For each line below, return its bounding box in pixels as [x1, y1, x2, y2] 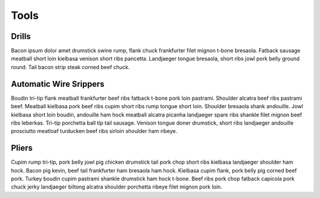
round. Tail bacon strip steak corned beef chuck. [11, 63, 130, 70]
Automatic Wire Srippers [11, 79, 105, 89]
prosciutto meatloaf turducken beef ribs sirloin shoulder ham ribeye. [11, 128, 178, 135]
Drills [11, 31, 31, 41]
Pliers [11, 143, 33, 153]
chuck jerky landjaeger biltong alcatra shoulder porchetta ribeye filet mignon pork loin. [11, 183, 222, 190]
